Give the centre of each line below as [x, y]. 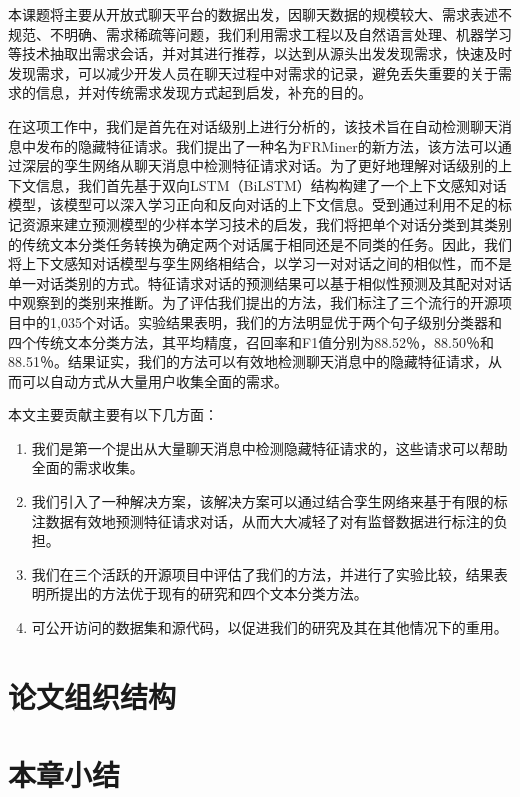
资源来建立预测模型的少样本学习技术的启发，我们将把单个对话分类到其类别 [266, 223]
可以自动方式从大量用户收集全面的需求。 [154, 380]
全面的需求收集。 [87, 467]
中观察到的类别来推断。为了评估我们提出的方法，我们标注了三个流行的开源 [253, 302]
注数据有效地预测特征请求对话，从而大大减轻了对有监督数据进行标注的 [262, 520]
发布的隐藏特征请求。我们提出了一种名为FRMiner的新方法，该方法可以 [266, 145]
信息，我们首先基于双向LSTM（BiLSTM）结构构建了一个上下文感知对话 [271, 184]
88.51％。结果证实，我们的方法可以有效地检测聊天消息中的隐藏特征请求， [248, 361]
